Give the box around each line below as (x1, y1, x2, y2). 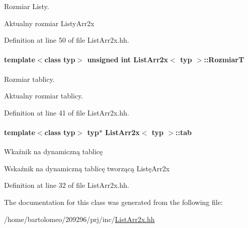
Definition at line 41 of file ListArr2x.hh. (4, 107, 129, 118)
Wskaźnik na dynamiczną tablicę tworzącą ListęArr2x (4, 163, 170, 173)
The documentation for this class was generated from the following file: (4, 196, 223, 207)
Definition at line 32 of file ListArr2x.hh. (4, 180, 129, 190)
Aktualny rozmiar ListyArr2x (4, 18, 95, 28)
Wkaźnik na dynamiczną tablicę (4, 146, 103, 157)
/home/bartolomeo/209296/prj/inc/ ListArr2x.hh (4, 213, 155, 224)
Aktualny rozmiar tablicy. (4, 90, 84, 101)
